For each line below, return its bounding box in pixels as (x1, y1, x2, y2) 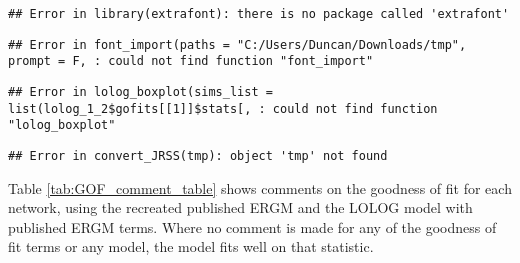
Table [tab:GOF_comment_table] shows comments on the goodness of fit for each (8, 177, 512, 198)
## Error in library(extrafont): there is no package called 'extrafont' (8, 7, 510, 21)
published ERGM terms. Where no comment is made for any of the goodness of (8, 216, 497, 237)
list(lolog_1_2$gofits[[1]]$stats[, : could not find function (8, 101, 438, 116)
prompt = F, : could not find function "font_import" (8, 54, 374, 69)
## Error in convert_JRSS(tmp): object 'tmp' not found (8, 148, 388, 163)
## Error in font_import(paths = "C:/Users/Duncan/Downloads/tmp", (8, 37, 467, 52)
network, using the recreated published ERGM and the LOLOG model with (8, 197, 473, 218)
